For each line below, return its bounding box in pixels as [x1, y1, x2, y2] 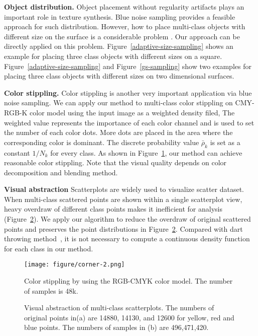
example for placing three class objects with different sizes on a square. [4, 50, 222, 61]
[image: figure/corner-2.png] [24, 261, 125, 268]
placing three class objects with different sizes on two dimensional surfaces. [4, 71, 234, 81]
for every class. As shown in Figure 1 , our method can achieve [50, 147, 242, 158]
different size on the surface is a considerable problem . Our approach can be [4, 31, 240, 41]
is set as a [210, 137, 240, 147]
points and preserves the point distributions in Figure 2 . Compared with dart [4, 223, 243, 234]
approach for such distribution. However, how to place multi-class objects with [4, 21, 245, 32]
